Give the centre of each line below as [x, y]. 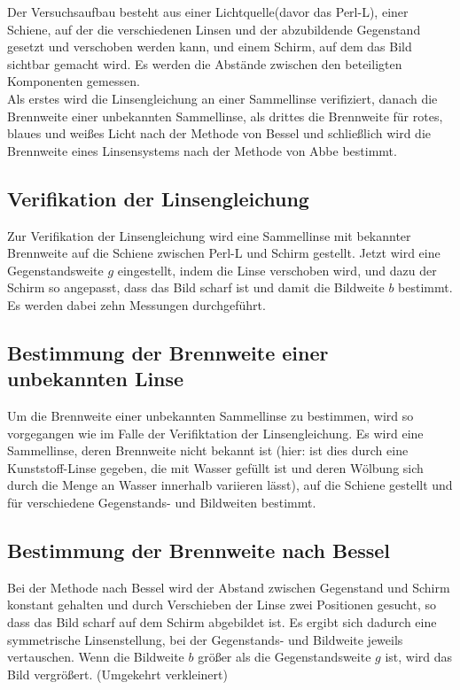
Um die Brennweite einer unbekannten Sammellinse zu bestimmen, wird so [211, 416]
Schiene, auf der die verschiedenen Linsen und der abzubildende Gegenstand [214, 29]
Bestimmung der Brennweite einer [168, 352]
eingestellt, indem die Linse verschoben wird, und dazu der [277, 270]
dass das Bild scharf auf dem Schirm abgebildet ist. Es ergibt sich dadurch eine [222, 622]
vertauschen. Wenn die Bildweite [96, 657]
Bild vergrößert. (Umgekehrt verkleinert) [117, 674]
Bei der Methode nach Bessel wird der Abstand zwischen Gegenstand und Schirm [229, 587]
